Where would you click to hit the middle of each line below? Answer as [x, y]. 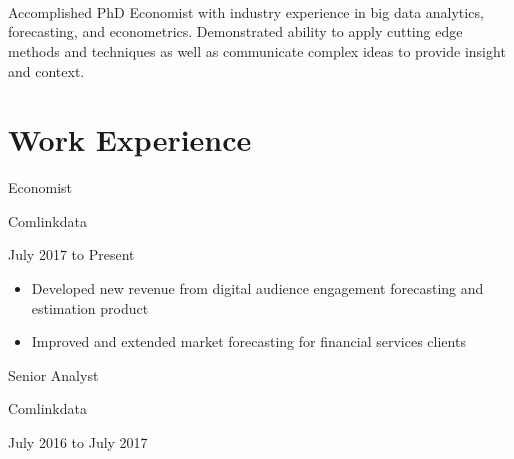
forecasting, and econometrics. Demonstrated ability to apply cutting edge [235, 31]
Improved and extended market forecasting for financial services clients [248, 341]
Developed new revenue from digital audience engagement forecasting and [257, 288]
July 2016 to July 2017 [78, 442]
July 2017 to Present [71, 254]
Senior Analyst [53, 374]
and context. [46, 70]
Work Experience [130, 139]
